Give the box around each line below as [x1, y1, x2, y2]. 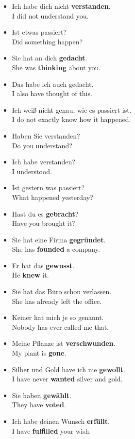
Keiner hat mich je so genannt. [12, 312, 104, 322]
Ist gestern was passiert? [12, 182, 85, 193]
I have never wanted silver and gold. [12, 374, 123, 384]
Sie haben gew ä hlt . [12, 390, 72, 400]
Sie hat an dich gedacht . [12, 53, 87, 63]
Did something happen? [12, 36, 83, 46]
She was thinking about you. [12, 62, 101, 72]
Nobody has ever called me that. [12, 321, 109, 332]
